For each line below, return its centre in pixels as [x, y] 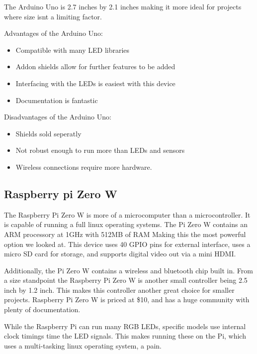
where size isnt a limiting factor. [53, 16]
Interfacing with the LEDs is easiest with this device [95, 83]
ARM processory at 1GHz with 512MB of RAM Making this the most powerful [125, 234]
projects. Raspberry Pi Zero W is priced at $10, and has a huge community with [127, 299]
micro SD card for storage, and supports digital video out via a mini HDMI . [120, 254]
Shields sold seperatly [48, 133]
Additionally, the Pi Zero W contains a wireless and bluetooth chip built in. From [128, 270]
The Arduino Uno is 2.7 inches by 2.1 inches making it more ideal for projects [123, 6]
